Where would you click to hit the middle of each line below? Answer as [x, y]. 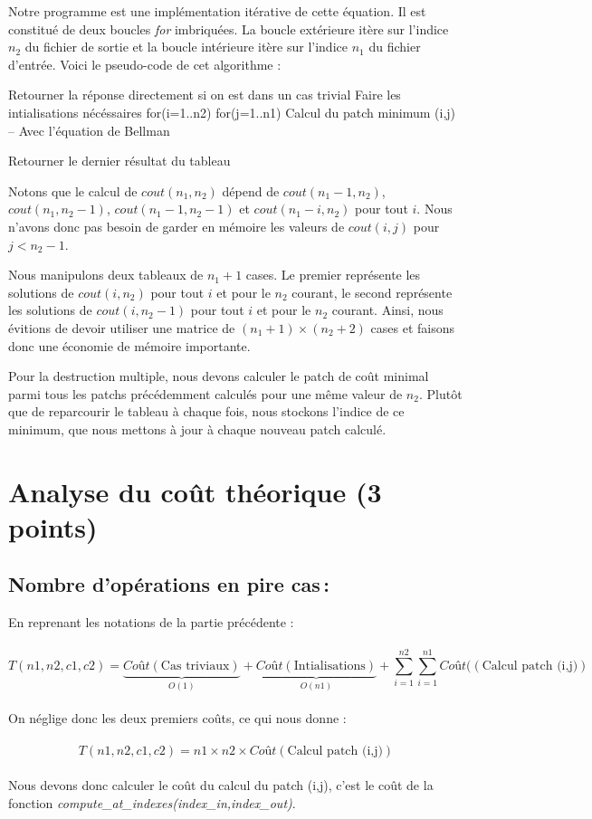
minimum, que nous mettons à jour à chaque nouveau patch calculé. [197, 429]
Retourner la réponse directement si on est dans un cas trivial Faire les [205, 95]
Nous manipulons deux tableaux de [106, 275]
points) [53, 526]
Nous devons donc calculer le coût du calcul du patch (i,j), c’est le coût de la [221, 785]
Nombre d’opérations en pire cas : [169, 584]
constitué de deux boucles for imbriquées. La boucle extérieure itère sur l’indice [229, 29]
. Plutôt [440, 393]
